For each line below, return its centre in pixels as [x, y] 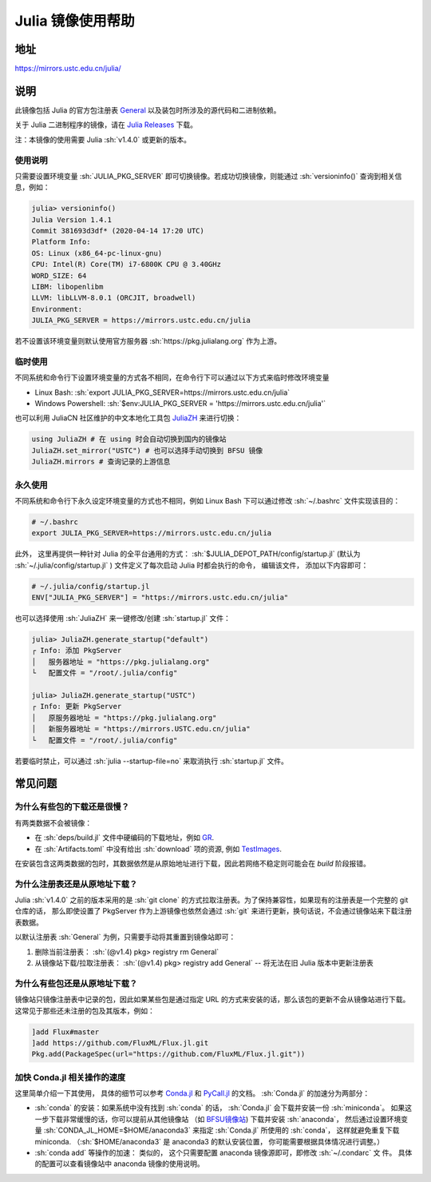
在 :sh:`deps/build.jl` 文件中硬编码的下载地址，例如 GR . [125, 838]
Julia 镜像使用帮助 [75, 21]
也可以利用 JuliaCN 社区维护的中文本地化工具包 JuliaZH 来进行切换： [128, 418]
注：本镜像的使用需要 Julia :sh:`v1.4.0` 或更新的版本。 [103, 139]
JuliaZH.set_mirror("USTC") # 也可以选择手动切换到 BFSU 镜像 [147, 450]
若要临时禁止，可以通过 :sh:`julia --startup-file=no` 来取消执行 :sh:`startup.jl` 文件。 [152, 761]
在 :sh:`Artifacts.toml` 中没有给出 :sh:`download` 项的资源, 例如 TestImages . [158, 849]
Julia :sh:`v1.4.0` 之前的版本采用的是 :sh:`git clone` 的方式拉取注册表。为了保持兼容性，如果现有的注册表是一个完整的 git [212, 900]
